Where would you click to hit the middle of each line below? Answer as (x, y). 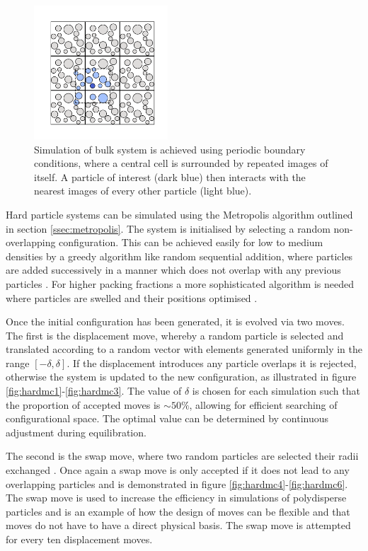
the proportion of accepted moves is (83, 404)
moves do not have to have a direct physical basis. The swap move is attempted (178, 525)
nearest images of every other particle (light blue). (143, 191)
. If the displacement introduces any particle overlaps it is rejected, (212, 362)
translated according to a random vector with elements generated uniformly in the (184, 349)
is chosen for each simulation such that (276, 391)
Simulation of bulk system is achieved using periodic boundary (170, 149)
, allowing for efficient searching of (263, 404)
